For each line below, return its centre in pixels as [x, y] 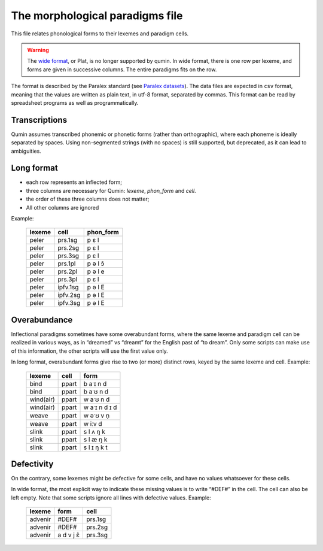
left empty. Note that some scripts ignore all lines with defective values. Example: [111, 498]
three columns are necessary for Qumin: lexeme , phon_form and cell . [111, 190]
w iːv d [93, 423]
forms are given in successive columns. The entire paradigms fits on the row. [122, 69]
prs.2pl [68, 271]
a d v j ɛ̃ [69, 535]
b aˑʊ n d [96, 391]
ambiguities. [26, 151]
